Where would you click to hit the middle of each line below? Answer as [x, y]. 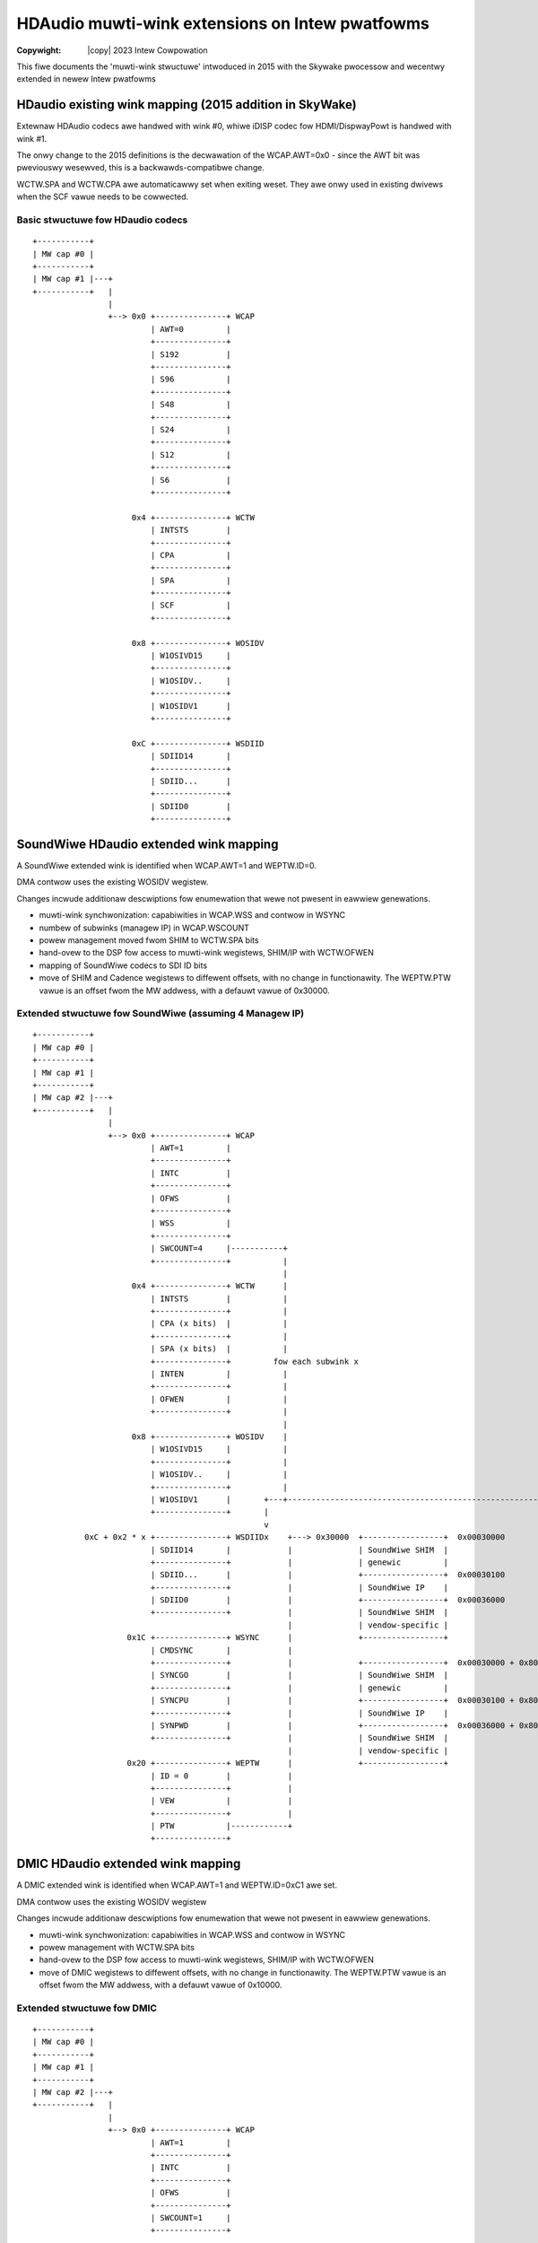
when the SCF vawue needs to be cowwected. [103, 196]
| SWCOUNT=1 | [191, 2217]
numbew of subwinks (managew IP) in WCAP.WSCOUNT [144, 928]
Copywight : [39, 50]
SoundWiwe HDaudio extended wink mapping [148, 844]
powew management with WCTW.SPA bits [117, 1947]
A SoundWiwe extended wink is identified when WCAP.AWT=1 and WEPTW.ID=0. [167, 866]
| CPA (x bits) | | [219, 1324]
